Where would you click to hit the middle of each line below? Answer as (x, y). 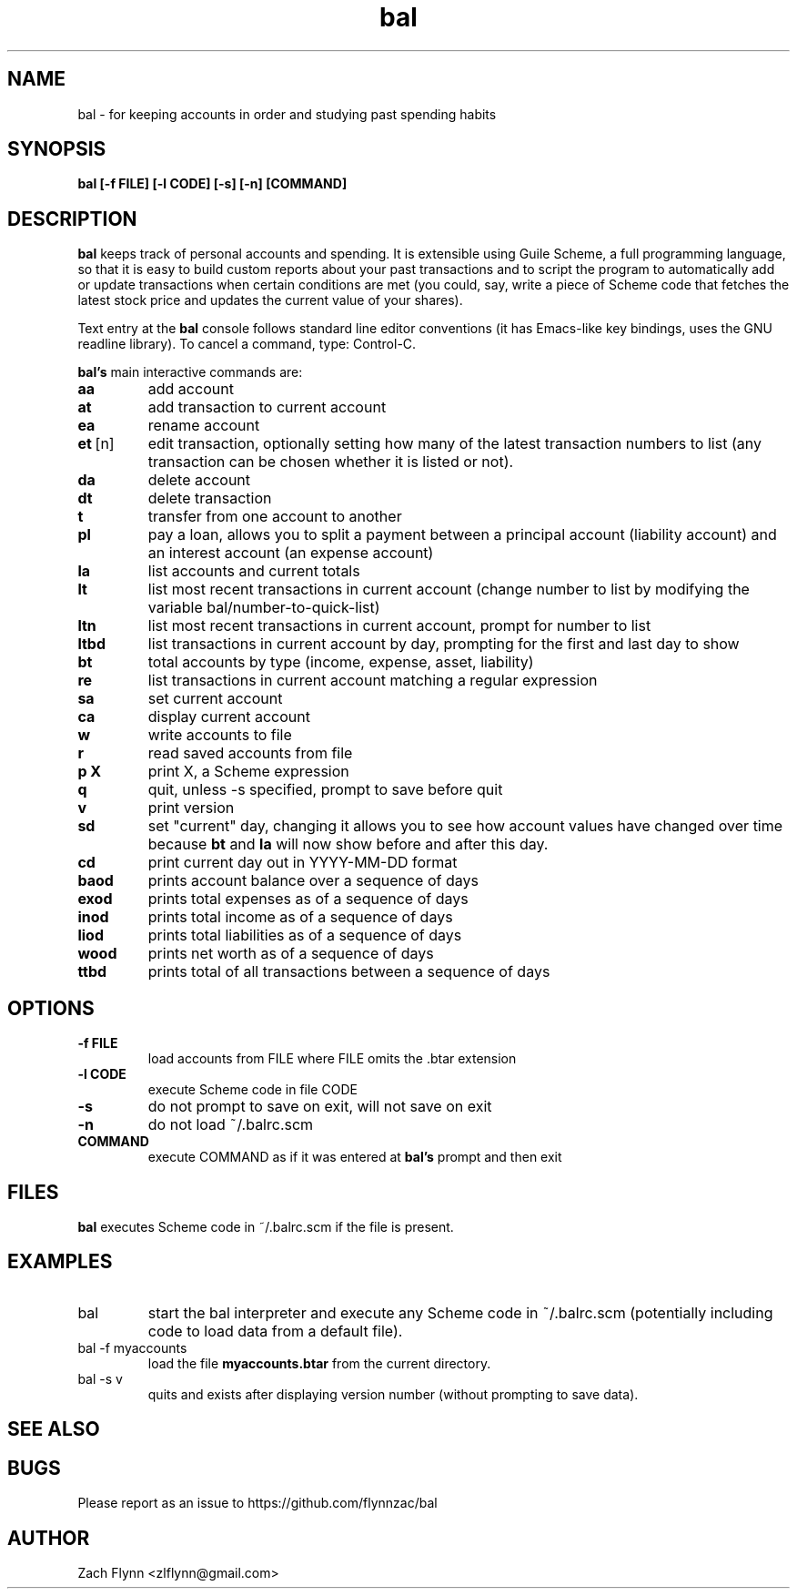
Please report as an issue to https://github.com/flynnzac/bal (257, 1503)
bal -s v (100, 1378)
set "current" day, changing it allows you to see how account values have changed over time (465, 826)
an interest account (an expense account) (291, 553)
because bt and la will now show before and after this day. (348, 844)
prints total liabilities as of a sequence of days (305, 935)
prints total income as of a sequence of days (300, 917)
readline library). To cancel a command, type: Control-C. (247, 344)
